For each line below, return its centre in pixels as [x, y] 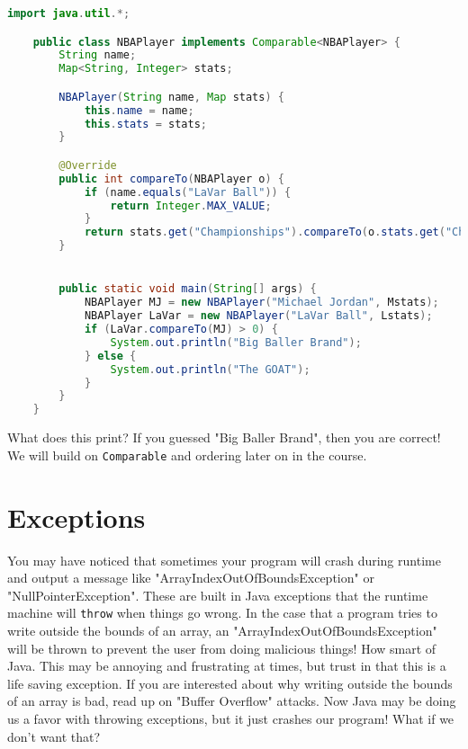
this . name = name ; [139, 110]
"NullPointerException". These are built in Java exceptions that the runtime [218, 595]
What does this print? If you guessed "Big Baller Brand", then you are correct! [224, 437]
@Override [88, 165]
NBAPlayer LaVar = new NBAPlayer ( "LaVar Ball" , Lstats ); [258, 316]
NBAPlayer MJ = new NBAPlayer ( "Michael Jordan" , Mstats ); [261, 303]
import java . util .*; [69, 13]
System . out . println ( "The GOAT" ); [210, 369]
